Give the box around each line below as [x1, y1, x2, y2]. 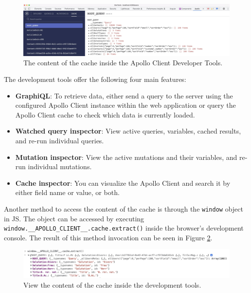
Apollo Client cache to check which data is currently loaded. [15, 109, 195, 119]
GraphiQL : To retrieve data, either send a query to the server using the [15, 90, 233, 100]
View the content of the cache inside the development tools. [23, 279, 201, 290]
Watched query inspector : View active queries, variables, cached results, [15, 126, 241, 136]
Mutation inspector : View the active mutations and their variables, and [15, 152, 237, 162]
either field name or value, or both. [15, 187, 120, 197]
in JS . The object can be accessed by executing [4, 213, 144, 223]
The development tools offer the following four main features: [4, 74, 186, 84]
